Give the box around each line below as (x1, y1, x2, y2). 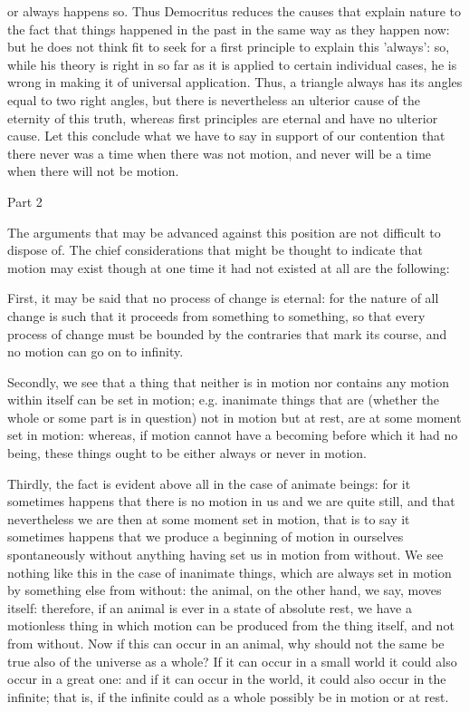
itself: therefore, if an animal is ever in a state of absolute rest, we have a (7, 598, 412, 617)
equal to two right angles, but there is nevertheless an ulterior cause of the (7, 90, 420, 109)
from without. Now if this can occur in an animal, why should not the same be (7, 634, 445, 652)
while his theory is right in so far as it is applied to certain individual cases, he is (7, 54, 457, 73)
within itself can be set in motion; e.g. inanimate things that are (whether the (7, 390, 440, 409)
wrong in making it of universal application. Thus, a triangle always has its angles (7, 73, 463, 92)
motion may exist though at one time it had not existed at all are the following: (7, 258, 450, 277)
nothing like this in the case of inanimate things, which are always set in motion (7, 562, 452, 581)
